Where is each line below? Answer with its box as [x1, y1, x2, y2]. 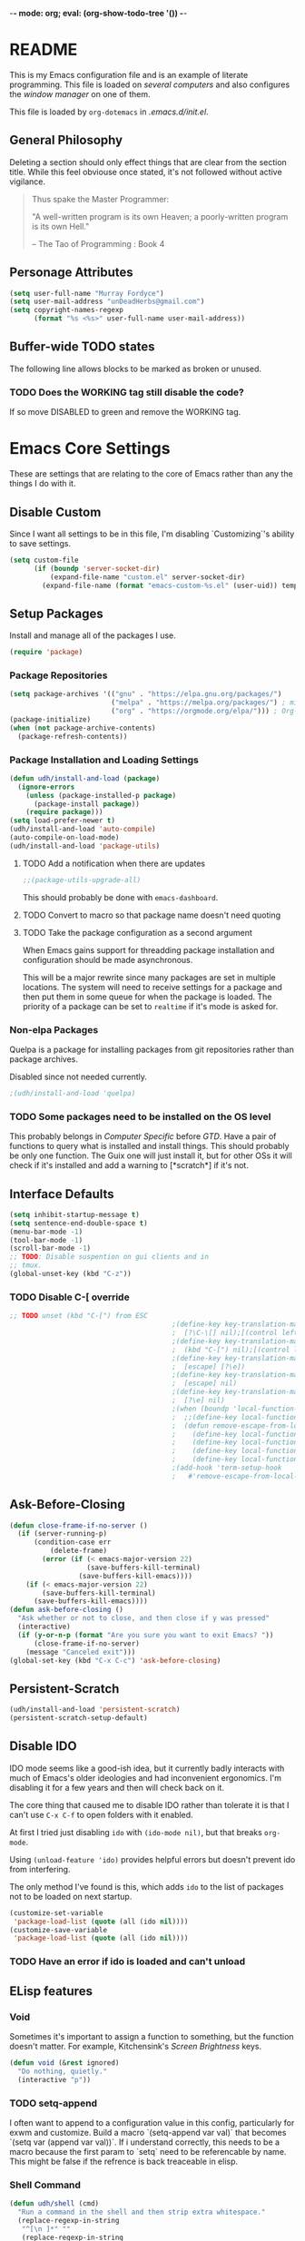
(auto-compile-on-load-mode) [9, 833, 120, 842]
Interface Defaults [9, 1186, 115, 1202]
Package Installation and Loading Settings [9, 753, 200, 766]
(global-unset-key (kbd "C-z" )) [9, 1270, 132, 1279]
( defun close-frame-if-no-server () [9, 1520, 148, 1530]
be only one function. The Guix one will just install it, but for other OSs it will [9, 1150, 292, 1161]
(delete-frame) [49, 1547, 107, 1556]
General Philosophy [9, 133, 123, 148]
